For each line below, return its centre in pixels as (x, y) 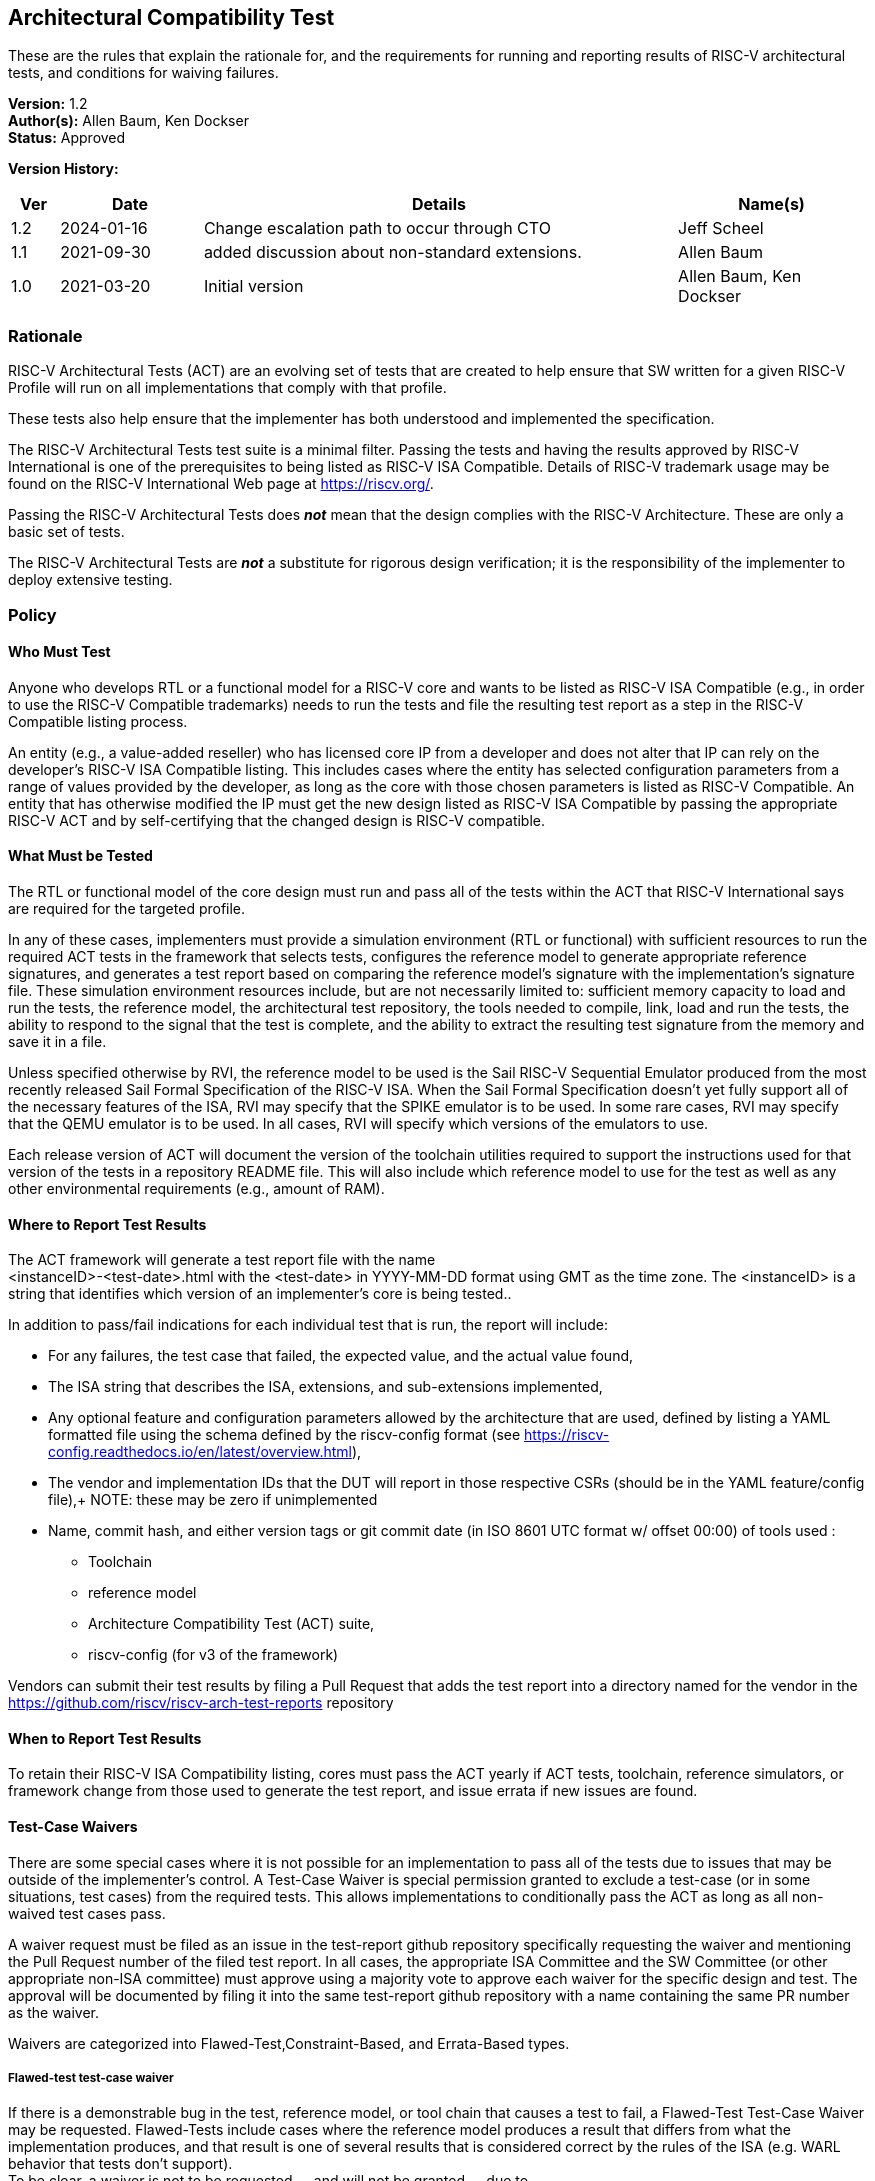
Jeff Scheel (721, 228)
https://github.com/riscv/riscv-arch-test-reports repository (201, 1703)
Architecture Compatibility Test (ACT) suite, (231, 1624)
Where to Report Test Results (107, 1224)
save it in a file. (57, 1041)
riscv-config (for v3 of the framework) (213, 1655)
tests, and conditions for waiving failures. (143, 73)
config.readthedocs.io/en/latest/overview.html (200, 1452)
